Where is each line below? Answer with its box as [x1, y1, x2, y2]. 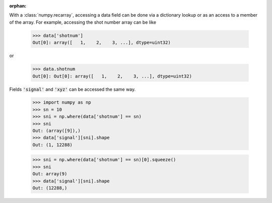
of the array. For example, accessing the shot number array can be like [9, 19, 156, 25]
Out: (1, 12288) [32, 142, 73, 148]
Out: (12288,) [32, 185, 67, 191]
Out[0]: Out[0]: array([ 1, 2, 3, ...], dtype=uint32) [32, 73, 192, 79]
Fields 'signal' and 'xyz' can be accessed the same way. [9, 86, 136, 92]
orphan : [9, 3, 27, 9]
